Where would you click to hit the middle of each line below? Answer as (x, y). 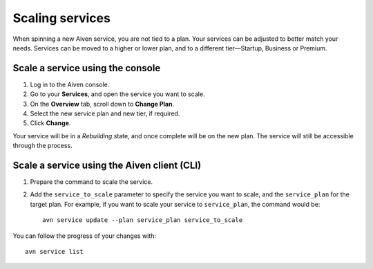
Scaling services (61, 18)
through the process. (42, 146)
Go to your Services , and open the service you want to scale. (117, 94)
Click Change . (50, 123)
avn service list (54, 252)
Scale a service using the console (87, 68)
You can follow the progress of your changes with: (85, 236)
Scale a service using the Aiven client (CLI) (107, 165)
